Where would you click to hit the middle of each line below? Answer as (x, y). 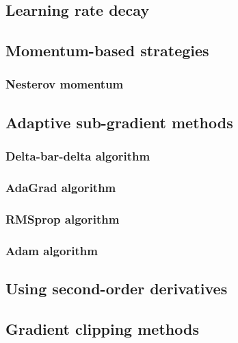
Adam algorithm (52, 250)
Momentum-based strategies (107, 50)
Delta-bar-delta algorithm (78, 156)
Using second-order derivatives (117, 288)
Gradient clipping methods (102, 328)
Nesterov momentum (65, 84)
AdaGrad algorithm (61, 187)
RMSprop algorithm (63, 218)
